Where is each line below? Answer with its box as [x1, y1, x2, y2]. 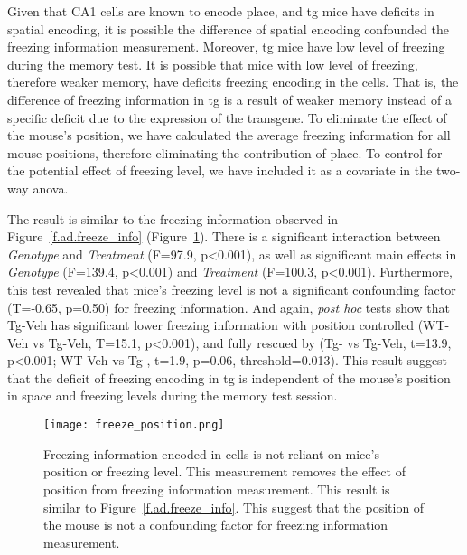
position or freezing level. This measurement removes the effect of [43, 462, 406, 481]
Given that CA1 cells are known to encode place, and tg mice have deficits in [7, 2, 434, 20]
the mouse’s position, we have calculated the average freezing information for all [7, 126, 451, 145]
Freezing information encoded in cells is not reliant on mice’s [43, 444, 379, 463]
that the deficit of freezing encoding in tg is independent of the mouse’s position [7, 368, 451, 387]
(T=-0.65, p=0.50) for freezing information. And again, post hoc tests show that [7, 297, 451, 316]
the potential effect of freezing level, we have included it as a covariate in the [7, 161, 433, 180]
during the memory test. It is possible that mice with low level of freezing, [7, 54, 418, 73]
